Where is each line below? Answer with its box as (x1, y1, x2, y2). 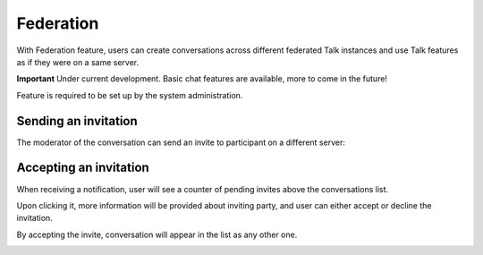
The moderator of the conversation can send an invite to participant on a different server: (16, 137, 346, 148)
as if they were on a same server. (16, 56, 139, 67)
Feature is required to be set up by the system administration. (16, 89, 243, 100)
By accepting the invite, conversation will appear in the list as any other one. (16, 229, 298, 240)
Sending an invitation (16, 113, 138, 129)
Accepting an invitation (16, 160, 149, 175)
